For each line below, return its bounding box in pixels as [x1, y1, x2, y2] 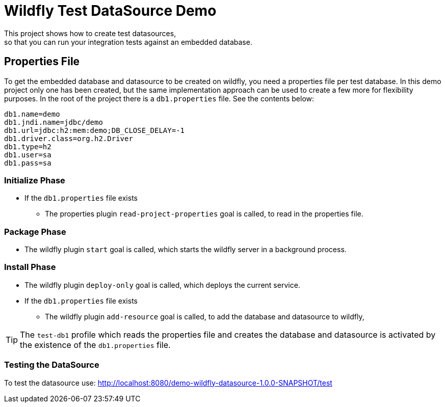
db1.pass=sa [4, 158, 51, 167]
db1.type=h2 [4, 142, 51, 151]
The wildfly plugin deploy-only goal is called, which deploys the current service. [24, 280, 300, 289]
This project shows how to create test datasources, [4, 29, 176, 38]
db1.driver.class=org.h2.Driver [4, 134, 133, 143]
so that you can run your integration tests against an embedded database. [4, 37, 252, 46]
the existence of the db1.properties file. [20, 339, 171, 350]
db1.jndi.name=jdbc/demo [4, 118, 103, 126]
